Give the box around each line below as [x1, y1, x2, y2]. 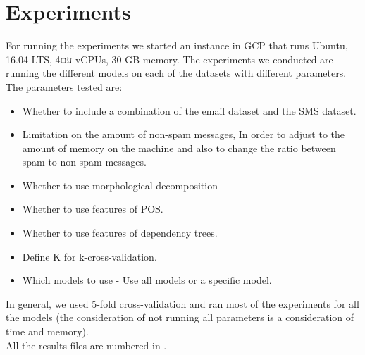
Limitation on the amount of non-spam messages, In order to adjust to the [22, 127, 345, 142]
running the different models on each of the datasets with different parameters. [6, 66, 347, 80]
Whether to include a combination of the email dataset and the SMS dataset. [22, 103, 357, 118]
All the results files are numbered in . [6, 337, 167, 352]
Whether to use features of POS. [22, 201, 163, 216]
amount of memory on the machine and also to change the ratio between [22, 140, 336, 155]
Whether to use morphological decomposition [22, 177, 218, 192]
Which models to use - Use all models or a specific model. [22, 273, 272, 287]
